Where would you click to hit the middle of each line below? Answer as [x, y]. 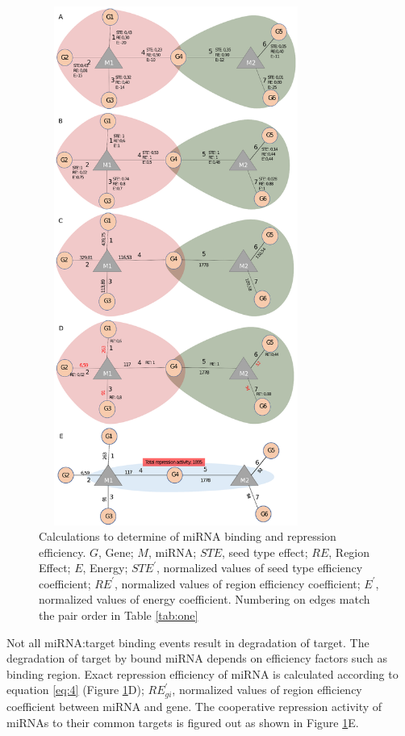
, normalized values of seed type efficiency [259, 568]
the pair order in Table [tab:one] [119, 615]
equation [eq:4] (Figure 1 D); [75, 690]
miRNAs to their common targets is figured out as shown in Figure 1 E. [183, 722]
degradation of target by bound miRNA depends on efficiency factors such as [197, 658]
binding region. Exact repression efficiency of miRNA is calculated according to [202, 673]
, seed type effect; [265, 552]
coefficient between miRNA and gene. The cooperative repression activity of [194, 706]
